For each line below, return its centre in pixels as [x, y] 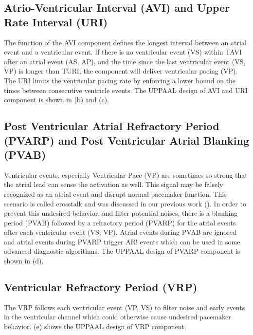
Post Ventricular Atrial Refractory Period [112, 126]
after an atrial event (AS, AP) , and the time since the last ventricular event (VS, [125, 61]
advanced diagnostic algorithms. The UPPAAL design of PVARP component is [122, 251]
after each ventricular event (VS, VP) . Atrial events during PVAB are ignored [120, 232]
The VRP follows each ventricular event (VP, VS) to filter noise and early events [125, 307]
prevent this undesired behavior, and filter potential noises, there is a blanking [121, 213]
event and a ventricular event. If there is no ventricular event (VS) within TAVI [123, 52]
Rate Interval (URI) [56, 22]
